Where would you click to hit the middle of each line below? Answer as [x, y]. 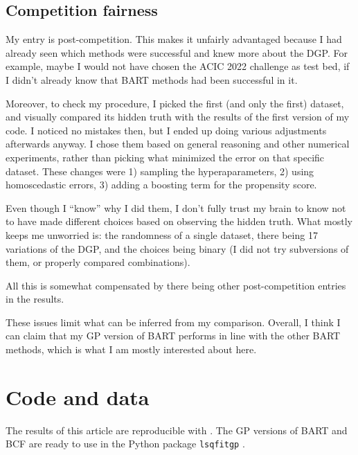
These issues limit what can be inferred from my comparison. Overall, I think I [173, 322]
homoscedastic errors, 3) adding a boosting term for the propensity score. [161, 185]
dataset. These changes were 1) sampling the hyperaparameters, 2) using [160, 171]
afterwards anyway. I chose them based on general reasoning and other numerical [178, 144]
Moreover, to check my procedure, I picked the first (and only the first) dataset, [175, 103]
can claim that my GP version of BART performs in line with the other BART [173, 336]
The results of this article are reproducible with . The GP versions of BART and [177, 430]
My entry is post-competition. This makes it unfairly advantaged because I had [174, 39]
